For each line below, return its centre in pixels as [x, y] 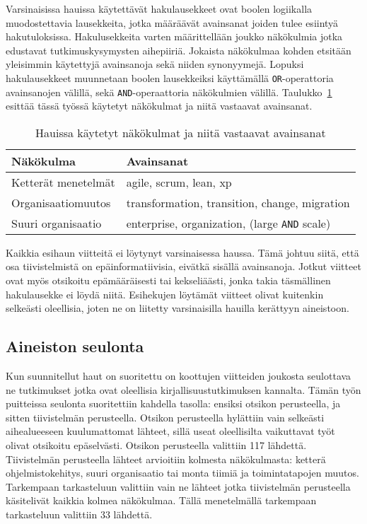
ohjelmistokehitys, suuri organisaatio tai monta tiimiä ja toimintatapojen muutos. [182, 473]
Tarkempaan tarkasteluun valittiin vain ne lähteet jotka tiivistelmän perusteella [178, 486]
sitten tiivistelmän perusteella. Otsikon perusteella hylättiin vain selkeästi [165, 417]
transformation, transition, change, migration [238, 202]
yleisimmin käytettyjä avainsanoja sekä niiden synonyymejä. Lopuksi [155, 64]
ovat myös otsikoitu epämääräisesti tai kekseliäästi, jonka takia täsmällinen [168, 280]
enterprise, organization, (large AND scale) [228, 223]
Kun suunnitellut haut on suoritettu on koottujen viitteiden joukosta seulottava [179, 376]
